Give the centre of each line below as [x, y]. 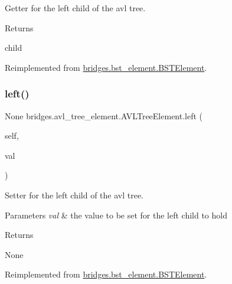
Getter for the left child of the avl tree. [75, 8]
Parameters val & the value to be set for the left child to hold [116, 215]
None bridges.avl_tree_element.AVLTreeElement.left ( [104, 115]
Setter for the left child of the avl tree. [74, 195]
